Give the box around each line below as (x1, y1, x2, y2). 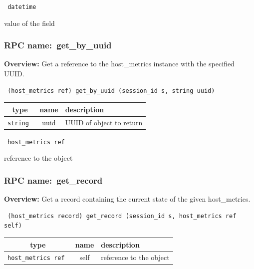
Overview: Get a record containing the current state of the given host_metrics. (4, 194, 251, 204)
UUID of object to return (65, 117, 143, 127)
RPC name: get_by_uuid (4, 39, 112, 51)
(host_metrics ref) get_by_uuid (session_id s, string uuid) (7, 87, 215, 94)
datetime (7, 3, 36, 10)
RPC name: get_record (4, 174, 103, 186)
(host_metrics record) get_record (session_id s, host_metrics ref (7, 212, 237, 220)
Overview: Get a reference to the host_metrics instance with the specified (4, 58, 235, 69)
